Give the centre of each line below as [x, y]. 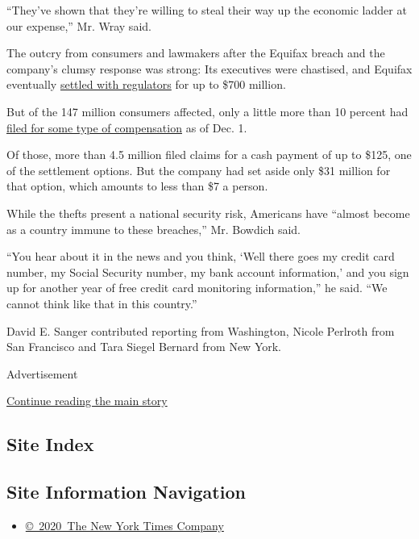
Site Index [50, 444]
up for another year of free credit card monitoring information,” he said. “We [197, 288]
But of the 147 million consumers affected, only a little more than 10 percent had [207, 111]
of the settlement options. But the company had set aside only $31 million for [199, 170]
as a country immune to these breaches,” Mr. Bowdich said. [153, 229]
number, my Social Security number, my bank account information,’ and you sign [208, 272]
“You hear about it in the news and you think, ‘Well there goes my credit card [201, 256]
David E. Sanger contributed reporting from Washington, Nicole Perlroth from [201, 330]
